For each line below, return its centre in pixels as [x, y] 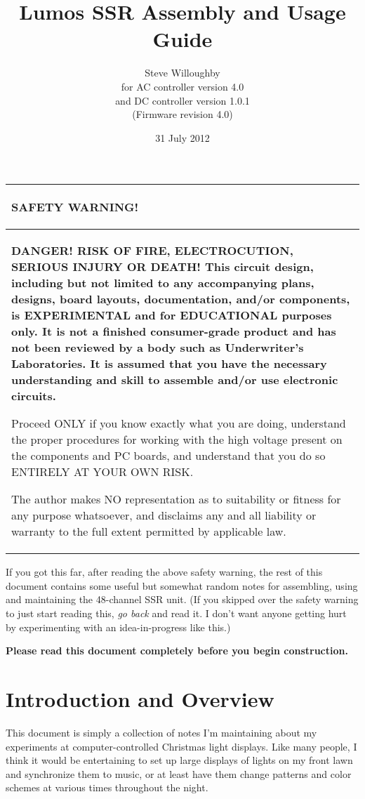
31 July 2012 [182, 137]
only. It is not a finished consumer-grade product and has [174, 331]
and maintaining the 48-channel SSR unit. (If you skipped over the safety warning [182, 599]
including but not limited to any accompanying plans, [163, 283]
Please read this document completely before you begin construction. [177, 651]
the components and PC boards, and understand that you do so [168, 456]
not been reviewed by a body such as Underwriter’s [158, 348]
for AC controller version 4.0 [182, 86]
